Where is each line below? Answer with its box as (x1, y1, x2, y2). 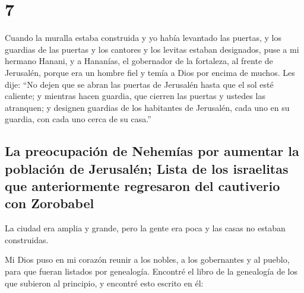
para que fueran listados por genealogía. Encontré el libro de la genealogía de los (5, 265, 297, 278)
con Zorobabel (5, 194, 94, 212)
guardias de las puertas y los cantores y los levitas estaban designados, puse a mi (5, 43, 299, 55)
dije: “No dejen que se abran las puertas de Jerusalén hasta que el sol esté (5, 78, 274, 90)
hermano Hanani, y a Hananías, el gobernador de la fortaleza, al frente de (5, 55, 273, 67)
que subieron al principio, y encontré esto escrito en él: (5, 276, 204, 289)
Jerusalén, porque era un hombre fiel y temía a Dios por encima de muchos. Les (5, 66, 295, 78)
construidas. (5, 233, 49, 246)
